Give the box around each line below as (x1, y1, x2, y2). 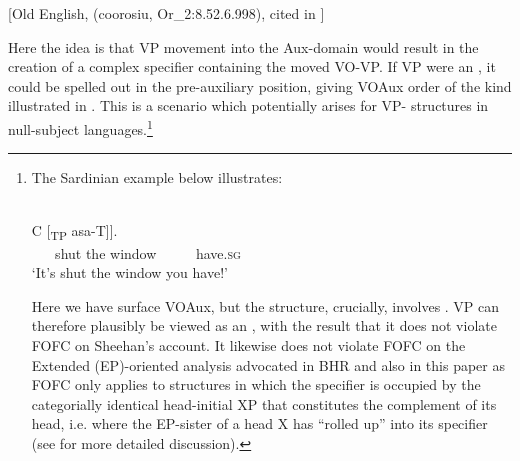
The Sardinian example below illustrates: (31, 167, 283, 188)
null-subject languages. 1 (8, 115, 153, 139)
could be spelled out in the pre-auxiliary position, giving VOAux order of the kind (8, 75, 512, 96)
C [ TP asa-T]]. (31, 220, 118, 244)
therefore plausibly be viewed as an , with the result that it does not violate (31, 315, 497, 336)
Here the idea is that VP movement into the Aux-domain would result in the (8, 36, 479, 57)
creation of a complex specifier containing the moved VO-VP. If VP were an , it (8, 56, 496, 77)
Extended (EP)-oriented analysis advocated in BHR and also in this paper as (31, 354, 505, 375)
